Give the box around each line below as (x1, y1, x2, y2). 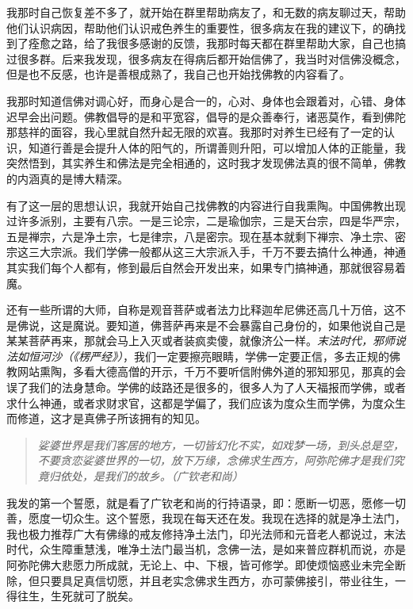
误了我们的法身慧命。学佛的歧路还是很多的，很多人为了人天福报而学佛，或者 (6, 379, 406, 396)
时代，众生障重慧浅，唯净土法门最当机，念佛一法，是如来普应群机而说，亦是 (6, 541, 406, 557)
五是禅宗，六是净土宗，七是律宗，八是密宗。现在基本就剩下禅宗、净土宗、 (6, 228, 395, 244)
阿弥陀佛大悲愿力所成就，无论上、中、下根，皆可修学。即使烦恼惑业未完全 (6, 557, 395, 573)
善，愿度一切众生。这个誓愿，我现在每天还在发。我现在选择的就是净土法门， (6, 510, 406, 527)
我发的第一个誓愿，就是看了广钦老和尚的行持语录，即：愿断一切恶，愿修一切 (6, 494, 406, 511)
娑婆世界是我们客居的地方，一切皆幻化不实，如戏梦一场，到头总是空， (37, 436, 404, 453)
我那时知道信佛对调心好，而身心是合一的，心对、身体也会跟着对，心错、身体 (6, 92, 406, 109)
